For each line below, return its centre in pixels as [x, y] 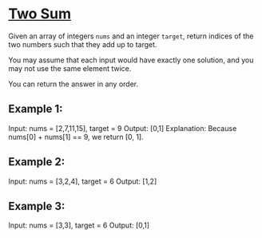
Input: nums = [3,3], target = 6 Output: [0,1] [79, 225]
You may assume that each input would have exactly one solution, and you [131, 60]
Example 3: [37, 206]
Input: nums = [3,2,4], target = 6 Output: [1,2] [83, 181]
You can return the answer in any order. [73, 84]
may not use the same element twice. [70, 68]
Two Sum [40, 14]
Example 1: [36, 109]
